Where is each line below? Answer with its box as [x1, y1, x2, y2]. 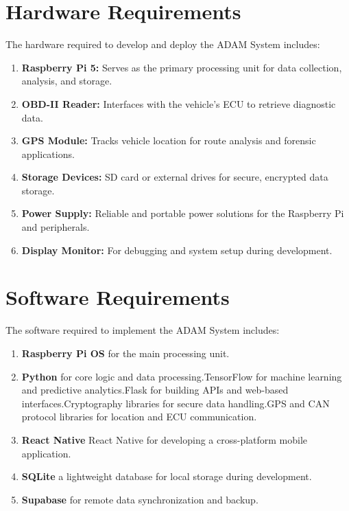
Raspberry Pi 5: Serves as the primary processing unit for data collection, [21, 60, 342, 74]
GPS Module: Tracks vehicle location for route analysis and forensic [21, 133, 316, 148]
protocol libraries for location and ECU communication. [21, 409, 257, 424]
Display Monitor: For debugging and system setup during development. [21, 242, 333, 257]
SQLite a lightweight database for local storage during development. [21, 469, 312, 484]
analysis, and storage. [21, 73, 112, 88]
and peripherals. [21, 220, 90, 234]
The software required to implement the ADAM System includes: [5, 323, 280, 337]
